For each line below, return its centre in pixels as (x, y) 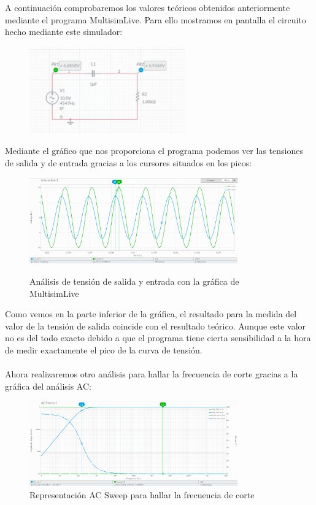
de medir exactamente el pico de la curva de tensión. (104, 349)
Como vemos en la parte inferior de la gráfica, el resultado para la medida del (151, 314)
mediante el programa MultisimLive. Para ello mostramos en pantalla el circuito (156, 19)
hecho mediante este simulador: (64, 32)
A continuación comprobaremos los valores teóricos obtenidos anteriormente (148, 7)
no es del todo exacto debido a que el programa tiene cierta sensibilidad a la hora (158, 338)
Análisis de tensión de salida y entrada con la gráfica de (134, 281)
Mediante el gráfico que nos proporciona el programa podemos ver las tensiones (154, 151)
